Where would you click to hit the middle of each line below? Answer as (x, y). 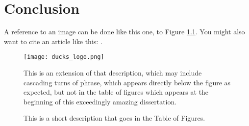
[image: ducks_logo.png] (64, 57)
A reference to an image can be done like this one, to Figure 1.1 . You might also (124, 32)
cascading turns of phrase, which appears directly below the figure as (127, 82)
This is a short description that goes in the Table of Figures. (114, 118)
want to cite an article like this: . (53, 41)
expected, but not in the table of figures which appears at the (116, 92)
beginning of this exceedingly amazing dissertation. (100, 101)
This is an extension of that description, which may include (113, 72)
